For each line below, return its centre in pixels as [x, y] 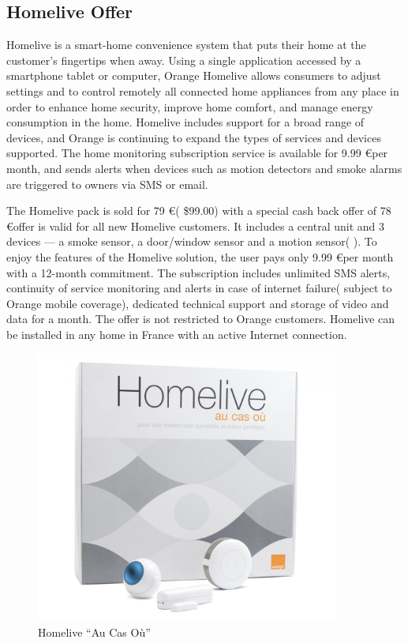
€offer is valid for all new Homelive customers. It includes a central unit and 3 [195, 226]
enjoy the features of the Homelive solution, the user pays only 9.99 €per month [200, 256]
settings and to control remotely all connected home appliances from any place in [203, 90]
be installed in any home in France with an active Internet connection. [177, 334]
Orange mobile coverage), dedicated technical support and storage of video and [198, 303]
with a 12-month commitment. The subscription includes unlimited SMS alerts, [198, 272]
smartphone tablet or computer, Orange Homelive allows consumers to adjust [194, 75]
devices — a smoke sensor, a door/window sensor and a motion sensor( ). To [192, 241]
